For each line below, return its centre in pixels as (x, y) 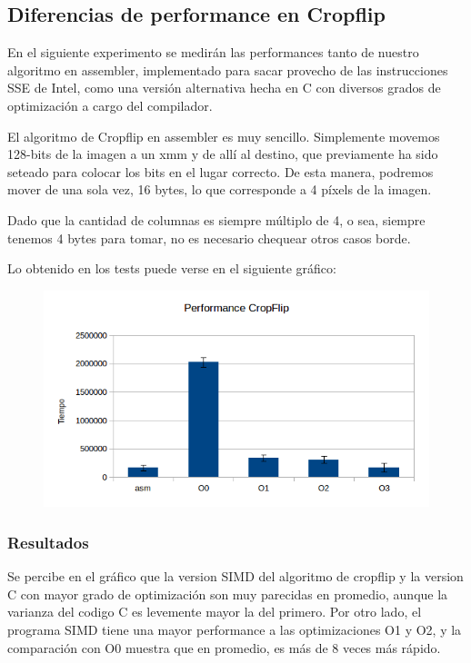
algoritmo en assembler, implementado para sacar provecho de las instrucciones (228, 69)
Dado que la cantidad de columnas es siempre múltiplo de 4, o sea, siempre (216, 219)
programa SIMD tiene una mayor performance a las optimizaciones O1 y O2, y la (235, 629)
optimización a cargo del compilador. (110, 105)
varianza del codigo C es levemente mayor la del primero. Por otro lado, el (215, 612)
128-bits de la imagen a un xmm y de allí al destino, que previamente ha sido (223, 154)
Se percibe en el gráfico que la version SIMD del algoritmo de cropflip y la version (235, 576)
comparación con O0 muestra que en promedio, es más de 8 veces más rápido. (224, 647)
